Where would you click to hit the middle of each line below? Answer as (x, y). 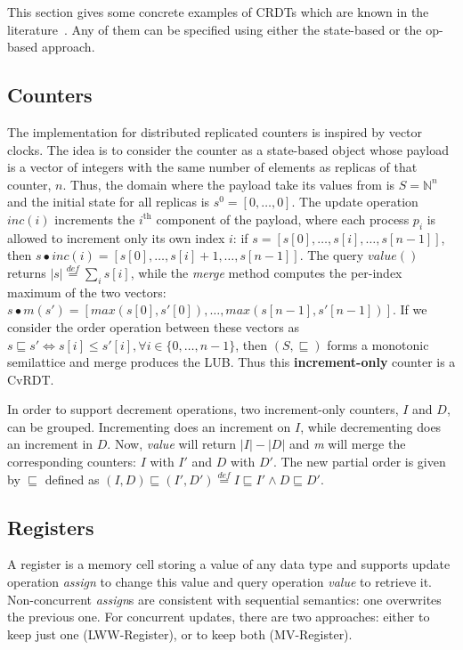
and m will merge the (347, 444)
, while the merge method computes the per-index (266, 272)
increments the (95, 219)
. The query (332, 255)
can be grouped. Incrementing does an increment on (149, 426)
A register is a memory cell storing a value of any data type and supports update (229, 564)
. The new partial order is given (359, 462)
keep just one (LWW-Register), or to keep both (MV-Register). (180, 634)
